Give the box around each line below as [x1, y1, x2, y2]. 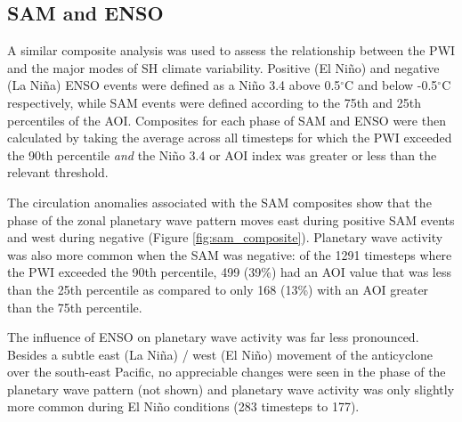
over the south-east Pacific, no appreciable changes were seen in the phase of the [7, 362, 446, 381]
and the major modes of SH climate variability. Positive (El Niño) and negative [7, 58, 440, 77]
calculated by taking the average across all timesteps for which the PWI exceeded [7, 128, 452, 147]
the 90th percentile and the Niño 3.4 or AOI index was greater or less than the [7, 145, 437, 164]
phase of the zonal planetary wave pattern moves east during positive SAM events [7, 210, 455, 229]
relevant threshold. [7, 163, 109, 182]
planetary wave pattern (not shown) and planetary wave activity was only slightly [7, 379, 455, 398]
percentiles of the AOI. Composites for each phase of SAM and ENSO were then [7, 110, 446, 129]
